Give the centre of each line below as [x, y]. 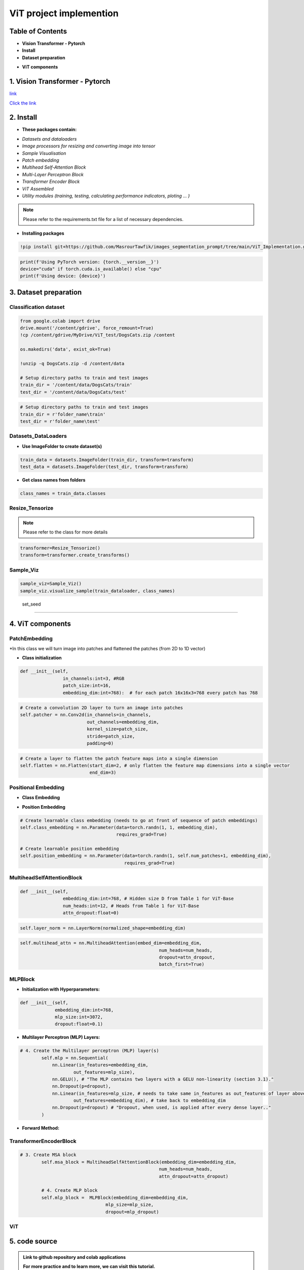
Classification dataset [37, 307]
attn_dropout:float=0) [91, 913]
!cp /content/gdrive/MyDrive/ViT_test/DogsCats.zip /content [98, 335]
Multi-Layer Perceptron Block [53, 174]
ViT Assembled [38, 188]
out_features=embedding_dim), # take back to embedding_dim [150, 1101]
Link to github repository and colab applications [74, 1257]
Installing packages [43, 233]
